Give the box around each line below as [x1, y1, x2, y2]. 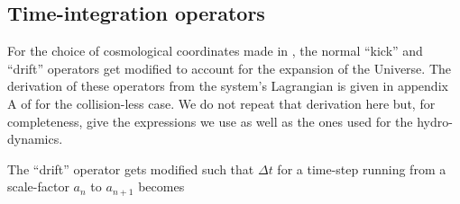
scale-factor [7, 177, 69, 196]
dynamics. [7, 129, 63, 148]
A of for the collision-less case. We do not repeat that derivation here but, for [7, 93, 436, 112]
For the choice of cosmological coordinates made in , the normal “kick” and [7, 41, 423, 60]
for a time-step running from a [277, 159, 446, 178]
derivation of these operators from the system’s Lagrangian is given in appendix [7, 76, 448, 95]
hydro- [417, 111, 453, 130]
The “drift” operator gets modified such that [7, 159, 254, 178]
